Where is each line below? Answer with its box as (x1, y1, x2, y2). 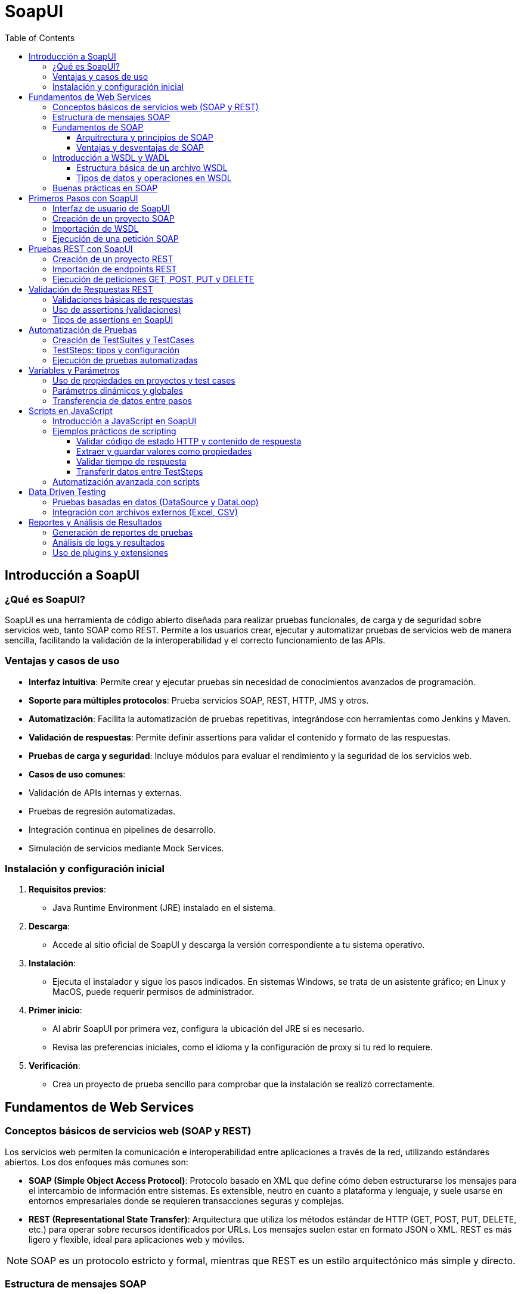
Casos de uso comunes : (29, 769, 126, 779)
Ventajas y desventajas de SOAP (76, 142, 204, 153)
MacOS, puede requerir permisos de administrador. (52, 987, 254, 997)
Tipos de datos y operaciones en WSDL (76, 172, 232, 183)
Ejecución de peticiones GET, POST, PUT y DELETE (52, 273, 255, 284)
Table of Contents (5, 32, 75, 43)
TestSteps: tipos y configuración (52, 344, 179, 355)
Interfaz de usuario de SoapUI (52, 203, 170, 213)
